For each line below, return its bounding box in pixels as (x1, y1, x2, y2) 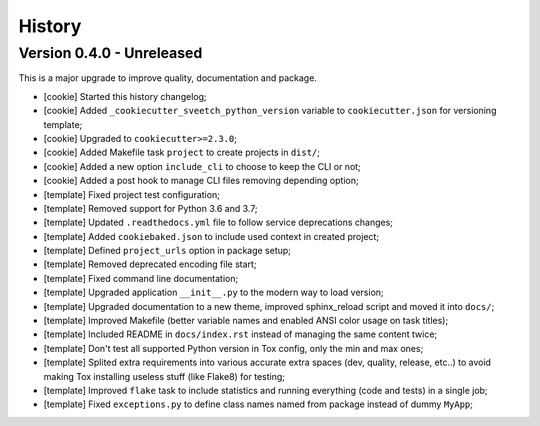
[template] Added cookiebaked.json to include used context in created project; (43, 230, 380, 242)
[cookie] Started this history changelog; (43, 90, 207, 102)
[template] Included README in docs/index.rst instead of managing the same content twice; (43, 328, 438, 340)
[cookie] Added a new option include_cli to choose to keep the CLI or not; (43, 160, 362, 172)
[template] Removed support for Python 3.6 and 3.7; (43, 202, 259, 214)
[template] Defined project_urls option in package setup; (43, 245, 292, 257)
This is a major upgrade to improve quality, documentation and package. (18, 72, 317, 84)
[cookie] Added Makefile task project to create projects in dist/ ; (43, 146, 320, 159)
